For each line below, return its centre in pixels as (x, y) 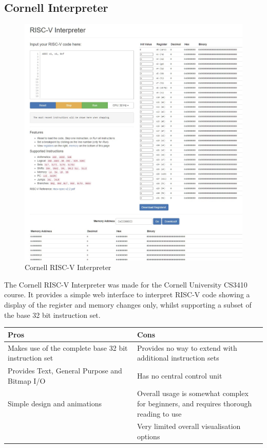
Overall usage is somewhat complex (193, 393)
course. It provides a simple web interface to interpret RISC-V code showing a (127, 294)
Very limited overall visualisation (189, 426)
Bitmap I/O (27, 380)
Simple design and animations (55, 404)
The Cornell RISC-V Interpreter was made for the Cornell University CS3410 (126, 284)
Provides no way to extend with (187, 347)
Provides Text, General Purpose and (65, 371)
